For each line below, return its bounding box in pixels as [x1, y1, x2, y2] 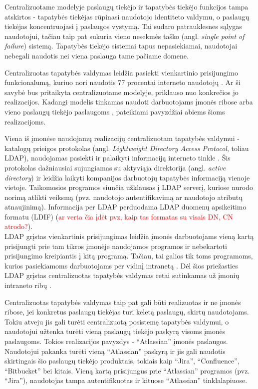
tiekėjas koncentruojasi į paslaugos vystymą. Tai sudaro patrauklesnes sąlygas [4, 21, 242, 31]
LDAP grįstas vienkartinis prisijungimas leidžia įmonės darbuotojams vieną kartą [4, 231, 254, 241]
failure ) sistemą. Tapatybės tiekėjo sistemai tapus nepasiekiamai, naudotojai [4, 40, 238, 51]
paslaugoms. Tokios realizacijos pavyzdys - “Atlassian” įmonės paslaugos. [4, 336, 228, 346]
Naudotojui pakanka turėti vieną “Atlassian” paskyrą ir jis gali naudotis [4, 345, 226, 356]
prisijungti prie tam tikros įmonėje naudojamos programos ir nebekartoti [4, 240, 227, 251]
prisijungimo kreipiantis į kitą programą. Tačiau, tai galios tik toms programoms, [4, 250, 253, 261]
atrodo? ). [4, 221, 33, 231]
